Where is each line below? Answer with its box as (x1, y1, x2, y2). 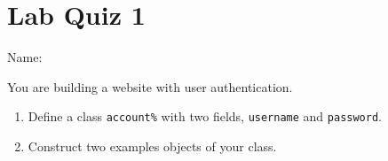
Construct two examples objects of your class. (28, 136, 277, 155)
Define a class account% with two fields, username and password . (28, 107, 383, 126)
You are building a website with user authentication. (7, 77, 293, 96)
